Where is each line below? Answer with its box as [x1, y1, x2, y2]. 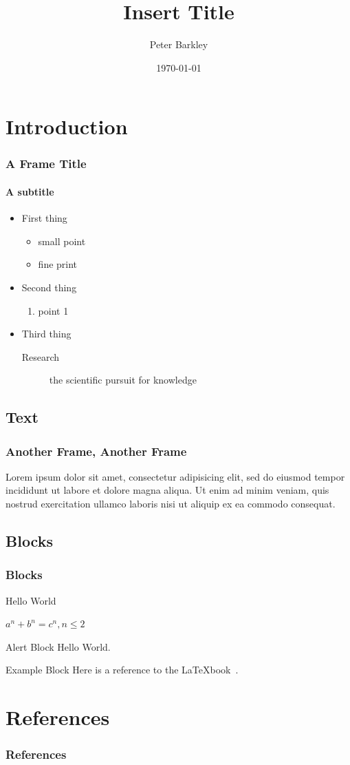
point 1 [38, 303, 69, 317]
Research [21, 349, 60, 364]
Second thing [21, 280, 77, 294]
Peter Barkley [149, 37, 208, 52]
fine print [38, 257, 78, 271]
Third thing [21, 326, 72, 341]
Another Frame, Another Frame [6, 442, 187, 459]
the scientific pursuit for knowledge [49, 373, 197, 387]
